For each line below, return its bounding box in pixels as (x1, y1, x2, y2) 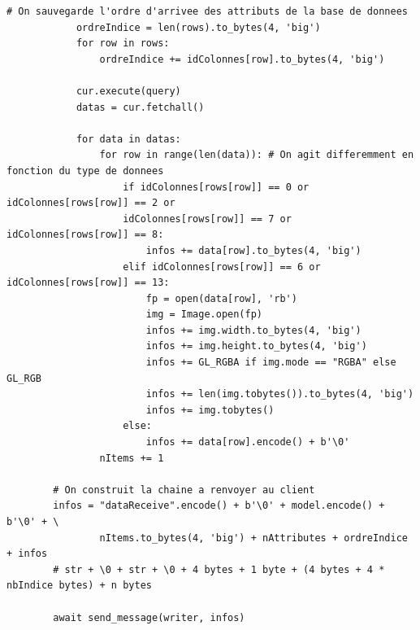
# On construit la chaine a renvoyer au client (53, 483, 315, 496)
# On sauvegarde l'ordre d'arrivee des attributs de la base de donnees (6, 6, 408, 17)
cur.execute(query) (76, 85, 181, 97)
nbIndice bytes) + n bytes (6, 580, 152, 592)
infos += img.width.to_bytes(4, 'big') (145, 324, 362, 336)
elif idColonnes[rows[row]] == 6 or (123, 260, 321, 273)
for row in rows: (76, 37, 170, 50)
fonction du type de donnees (6, 164, 164, 177)
